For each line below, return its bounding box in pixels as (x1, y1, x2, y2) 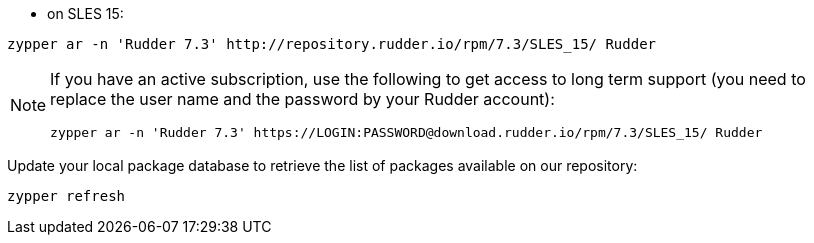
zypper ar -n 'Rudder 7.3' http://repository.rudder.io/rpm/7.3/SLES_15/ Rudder (7, 36, 657, 52)
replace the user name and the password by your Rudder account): (50, 89, 555, 109)
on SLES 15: (47, 5, 124, 22)
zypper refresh (7, 188, 126, 204)
